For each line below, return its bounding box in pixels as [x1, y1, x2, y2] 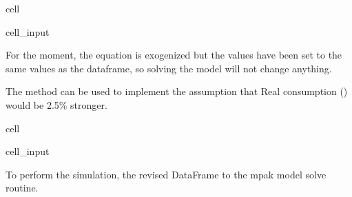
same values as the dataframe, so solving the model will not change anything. [6, 61, 332, 75]
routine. [6, 180, 39, 195]
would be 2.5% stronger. [6, 97, 107, 112]
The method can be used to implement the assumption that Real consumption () [6, 84, 348, 98]
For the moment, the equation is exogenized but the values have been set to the [6, 48, 342, 62]
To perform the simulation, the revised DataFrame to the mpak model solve [6, 167, 327, 181]
